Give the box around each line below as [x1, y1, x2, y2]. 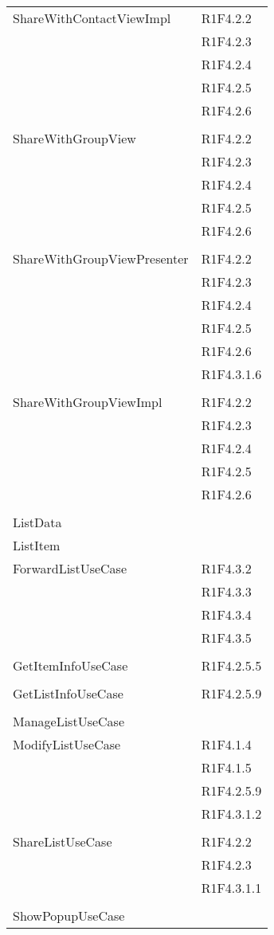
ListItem [13, 536, 61, 554]
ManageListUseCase [13, 712, 125, 730]
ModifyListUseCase [13, 735, 121, 753]
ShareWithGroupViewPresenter [13, 249, 189, 268]
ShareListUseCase [13, 832, 112, 851]
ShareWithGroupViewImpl [13, 393, 162, 411]
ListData [13, 513, 62, 531]
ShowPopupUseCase [13, 906, 125, 925]
